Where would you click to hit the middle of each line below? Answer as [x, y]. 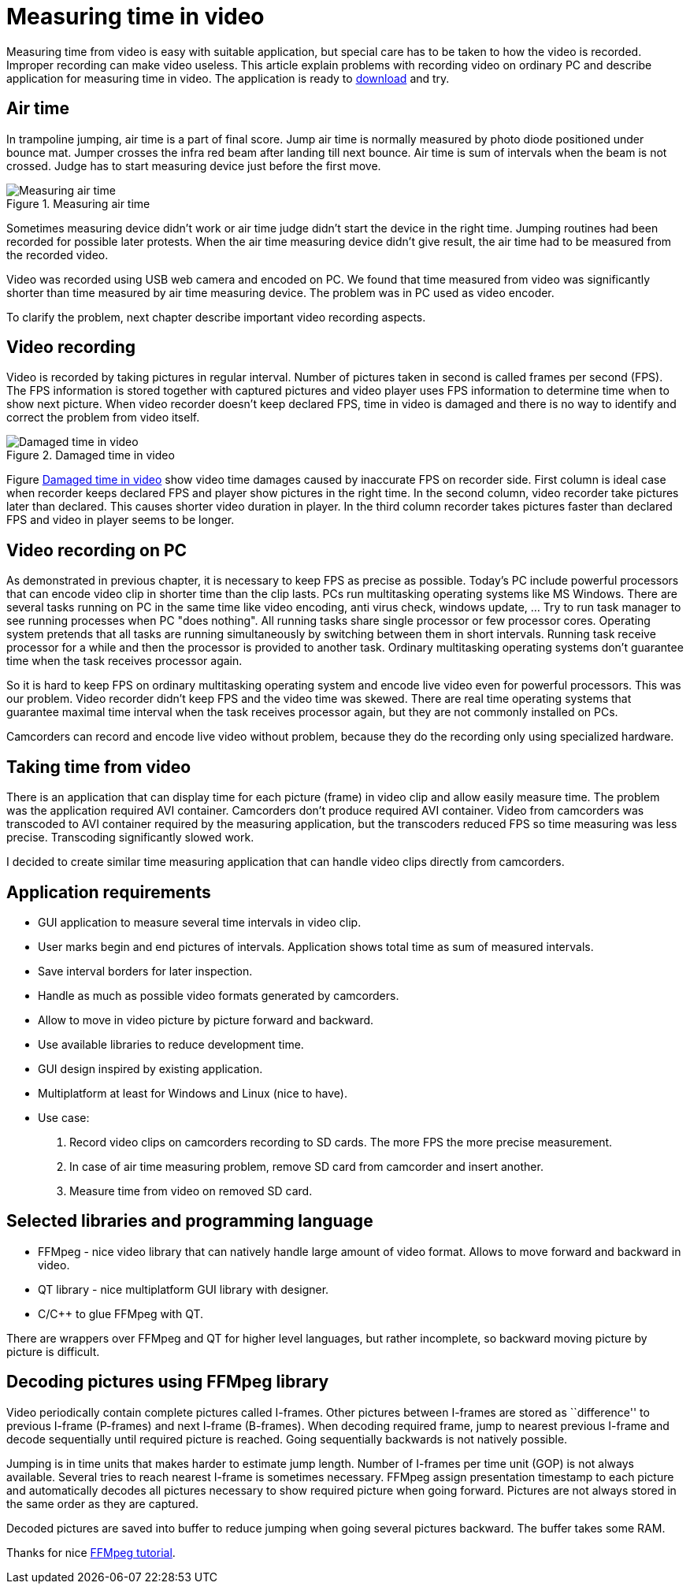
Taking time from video [99, 767]
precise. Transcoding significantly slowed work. [130, 838]
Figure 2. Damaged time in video [91, 455]
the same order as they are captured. [102, 1503]
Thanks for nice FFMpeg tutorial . [91, 1552]
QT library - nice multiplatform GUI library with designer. [184, 1289]
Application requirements [109, 892]
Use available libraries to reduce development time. [171, 1044]
